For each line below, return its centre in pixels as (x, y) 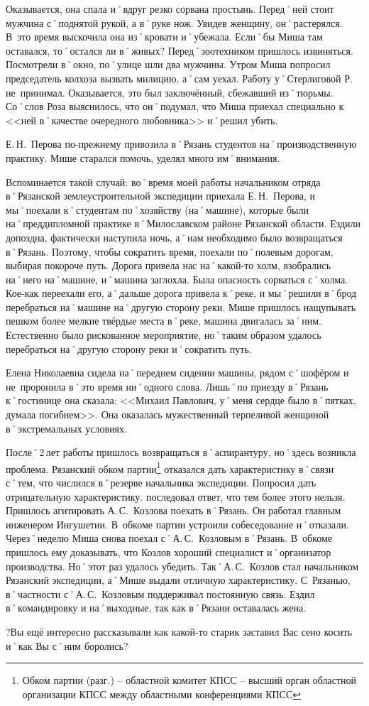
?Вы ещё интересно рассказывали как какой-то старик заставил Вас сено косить (179, 631)
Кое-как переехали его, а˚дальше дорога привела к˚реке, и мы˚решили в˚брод (181, 293)
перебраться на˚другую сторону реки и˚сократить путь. (129, 348)
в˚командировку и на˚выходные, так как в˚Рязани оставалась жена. (156, 608)
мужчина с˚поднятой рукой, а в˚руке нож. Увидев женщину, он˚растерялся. (174, 22)
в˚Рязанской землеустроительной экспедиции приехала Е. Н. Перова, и (161, 196)
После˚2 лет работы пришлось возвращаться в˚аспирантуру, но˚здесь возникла (181, 452)
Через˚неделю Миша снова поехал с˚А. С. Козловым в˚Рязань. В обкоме (169, 538)
